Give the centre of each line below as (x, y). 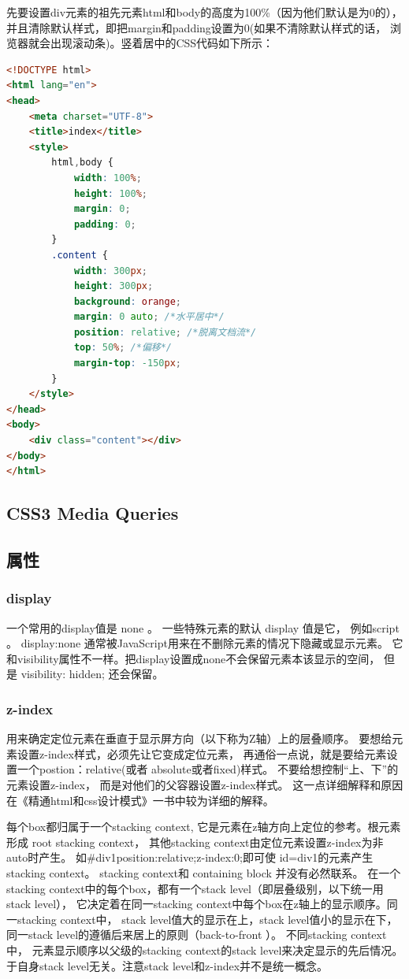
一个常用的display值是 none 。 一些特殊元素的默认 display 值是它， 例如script (203, 627)
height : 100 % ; (111, 193)
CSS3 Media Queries (93, 513)
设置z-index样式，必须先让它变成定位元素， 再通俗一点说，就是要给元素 (202, 753)
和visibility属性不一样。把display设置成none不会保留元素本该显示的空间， (193, 658)
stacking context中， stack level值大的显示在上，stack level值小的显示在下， (207, 919)
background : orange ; (127, 301)
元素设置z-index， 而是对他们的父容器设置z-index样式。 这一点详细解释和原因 (205, 784)
